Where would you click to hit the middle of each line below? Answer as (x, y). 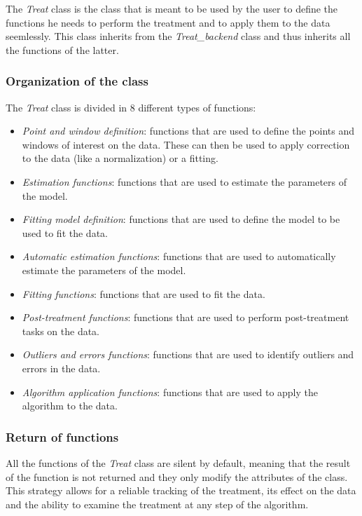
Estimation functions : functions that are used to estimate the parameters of (184, 181)
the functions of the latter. (62, 49)
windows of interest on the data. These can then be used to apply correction (186, 144)
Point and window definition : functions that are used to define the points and (188, 131)
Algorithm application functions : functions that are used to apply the (170, 392)
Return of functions (62, 436)
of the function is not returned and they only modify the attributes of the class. (177, 476)
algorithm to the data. (70, 406)
